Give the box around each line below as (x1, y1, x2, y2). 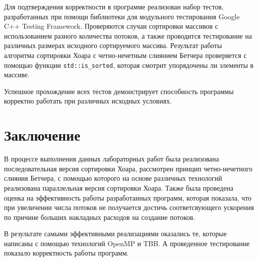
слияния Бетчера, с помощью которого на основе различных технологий (4, 173, 222, 183)
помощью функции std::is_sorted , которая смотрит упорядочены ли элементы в (4, 59, 254, 70)
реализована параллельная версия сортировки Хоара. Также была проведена (4, 182, 234, 193)
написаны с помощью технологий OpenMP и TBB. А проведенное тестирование (4, 238, 250, 248)
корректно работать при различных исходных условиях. (4, 96, 172, 106)
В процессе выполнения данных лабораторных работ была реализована (4, 154, 219, 164)
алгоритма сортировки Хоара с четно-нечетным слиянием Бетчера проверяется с (4, 50, 247, 60)
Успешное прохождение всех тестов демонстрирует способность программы (4, 86, 234, 96)
